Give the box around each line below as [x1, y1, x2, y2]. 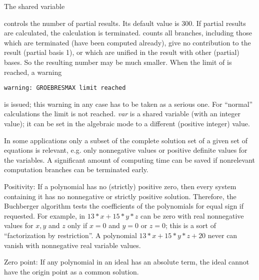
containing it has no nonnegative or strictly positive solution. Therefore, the [4, 191, 236, 201]
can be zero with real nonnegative [140, 210, 244, 221]
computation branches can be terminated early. [4, 164, 148, 175]
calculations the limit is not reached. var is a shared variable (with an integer [4, 108, 241, 119]
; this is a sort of [165, 220, 216, 231]
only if [67, 220, 87, 231]
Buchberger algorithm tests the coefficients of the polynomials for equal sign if [4, 201, 244, 211]
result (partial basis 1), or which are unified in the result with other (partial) [4, 47, 239, 57]
